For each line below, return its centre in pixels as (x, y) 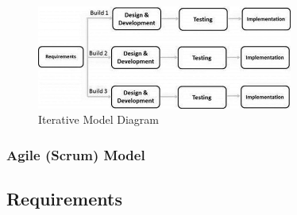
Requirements (64, 199)
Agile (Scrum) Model (76, 154)
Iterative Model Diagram (98, 119)
